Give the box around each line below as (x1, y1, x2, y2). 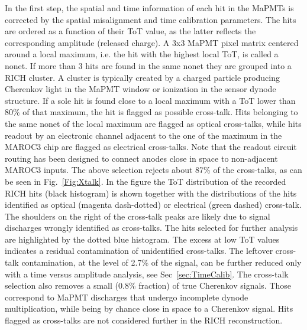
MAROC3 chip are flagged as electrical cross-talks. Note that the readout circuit (5, 141, 297, 153)
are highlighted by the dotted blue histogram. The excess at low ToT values (5, 233, 280, 245)
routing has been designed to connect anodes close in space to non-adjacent (5, 152, 278, 164)
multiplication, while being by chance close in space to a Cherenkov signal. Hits (5, 302, 293, 315)
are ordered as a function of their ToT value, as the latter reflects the (5, 25, 256, 37)
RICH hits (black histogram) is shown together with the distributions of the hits (5, 187, 297, 199)
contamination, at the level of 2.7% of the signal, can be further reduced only (21, 256, 302, 269)
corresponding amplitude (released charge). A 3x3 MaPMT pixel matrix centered (5, 36, 299, 48)
